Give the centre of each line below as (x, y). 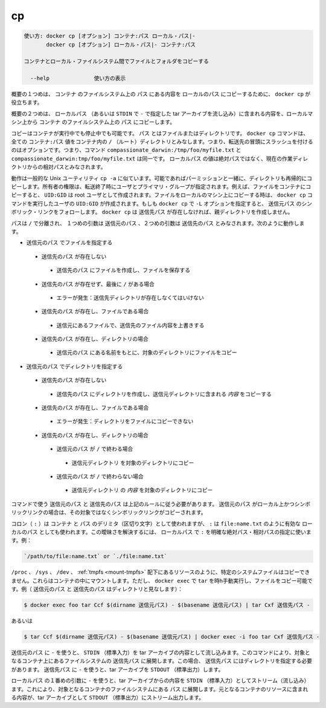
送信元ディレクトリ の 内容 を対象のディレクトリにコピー (142, 490)
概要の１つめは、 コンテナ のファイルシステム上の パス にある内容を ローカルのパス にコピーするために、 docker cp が (161, 94)
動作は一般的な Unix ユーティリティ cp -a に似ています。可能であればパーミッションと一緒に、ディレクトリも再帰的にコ (162, 178)
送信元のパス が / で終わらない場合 (100, 476)
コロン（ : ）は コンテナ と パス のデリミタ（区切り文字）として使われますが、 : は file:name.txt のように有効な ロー (162, 524)
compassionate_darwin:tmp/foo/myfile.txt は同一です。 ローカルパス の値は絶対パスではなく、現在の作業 (152, 158)
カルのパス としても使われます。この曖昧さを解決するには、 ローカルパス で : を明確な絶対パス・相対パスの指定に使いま (161, 531)
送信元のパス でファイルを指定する (69, 242)
